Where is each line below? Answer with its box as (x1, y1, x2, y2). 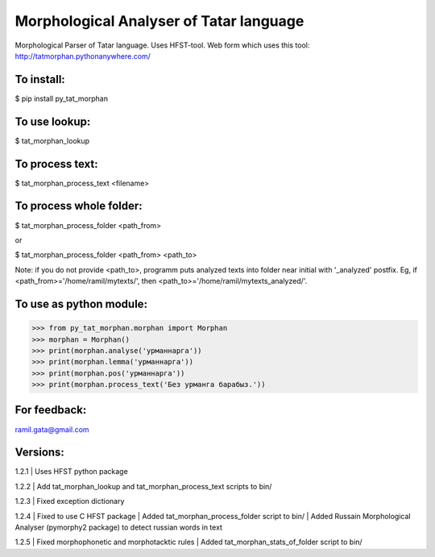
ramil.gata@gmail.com (14, 424, 89, 434)
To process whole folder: (14, 199, 143, 213)
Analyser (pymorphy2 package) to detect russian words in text (14, 522, 223, 532)
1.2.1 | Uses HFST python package (14, 467, 128, 476)
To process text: (14, 157, 98, 171)
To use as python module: (14, 297, 148, 310)
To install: (14, 73, 66, 86)
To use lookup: (14, 114, 91, 128)
